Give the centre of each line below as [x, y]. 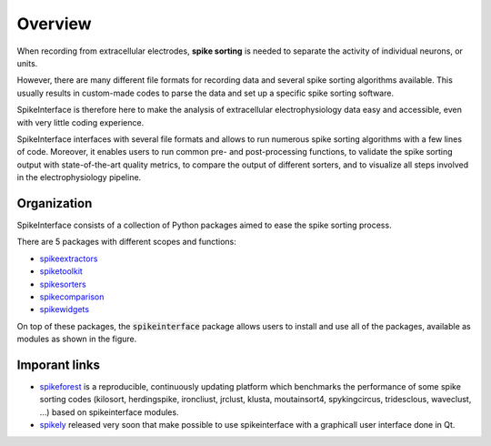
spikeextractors [69, 258]
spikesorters [63, 284]
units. [27, 63]
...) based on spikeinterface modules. [109, 412]
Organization [55, 203]
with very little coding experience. [80, 122]
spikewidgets [65, 309]
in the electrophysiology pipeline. [79, 177]
